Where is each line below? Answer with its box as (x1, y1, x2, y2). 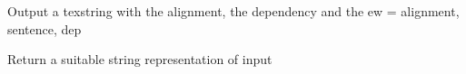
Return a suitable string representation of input (7, 50, 273, 69)
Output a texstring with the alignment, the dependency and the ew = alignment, (7, 2, 460, 20)
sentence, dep (7, 19, 82, 38)
